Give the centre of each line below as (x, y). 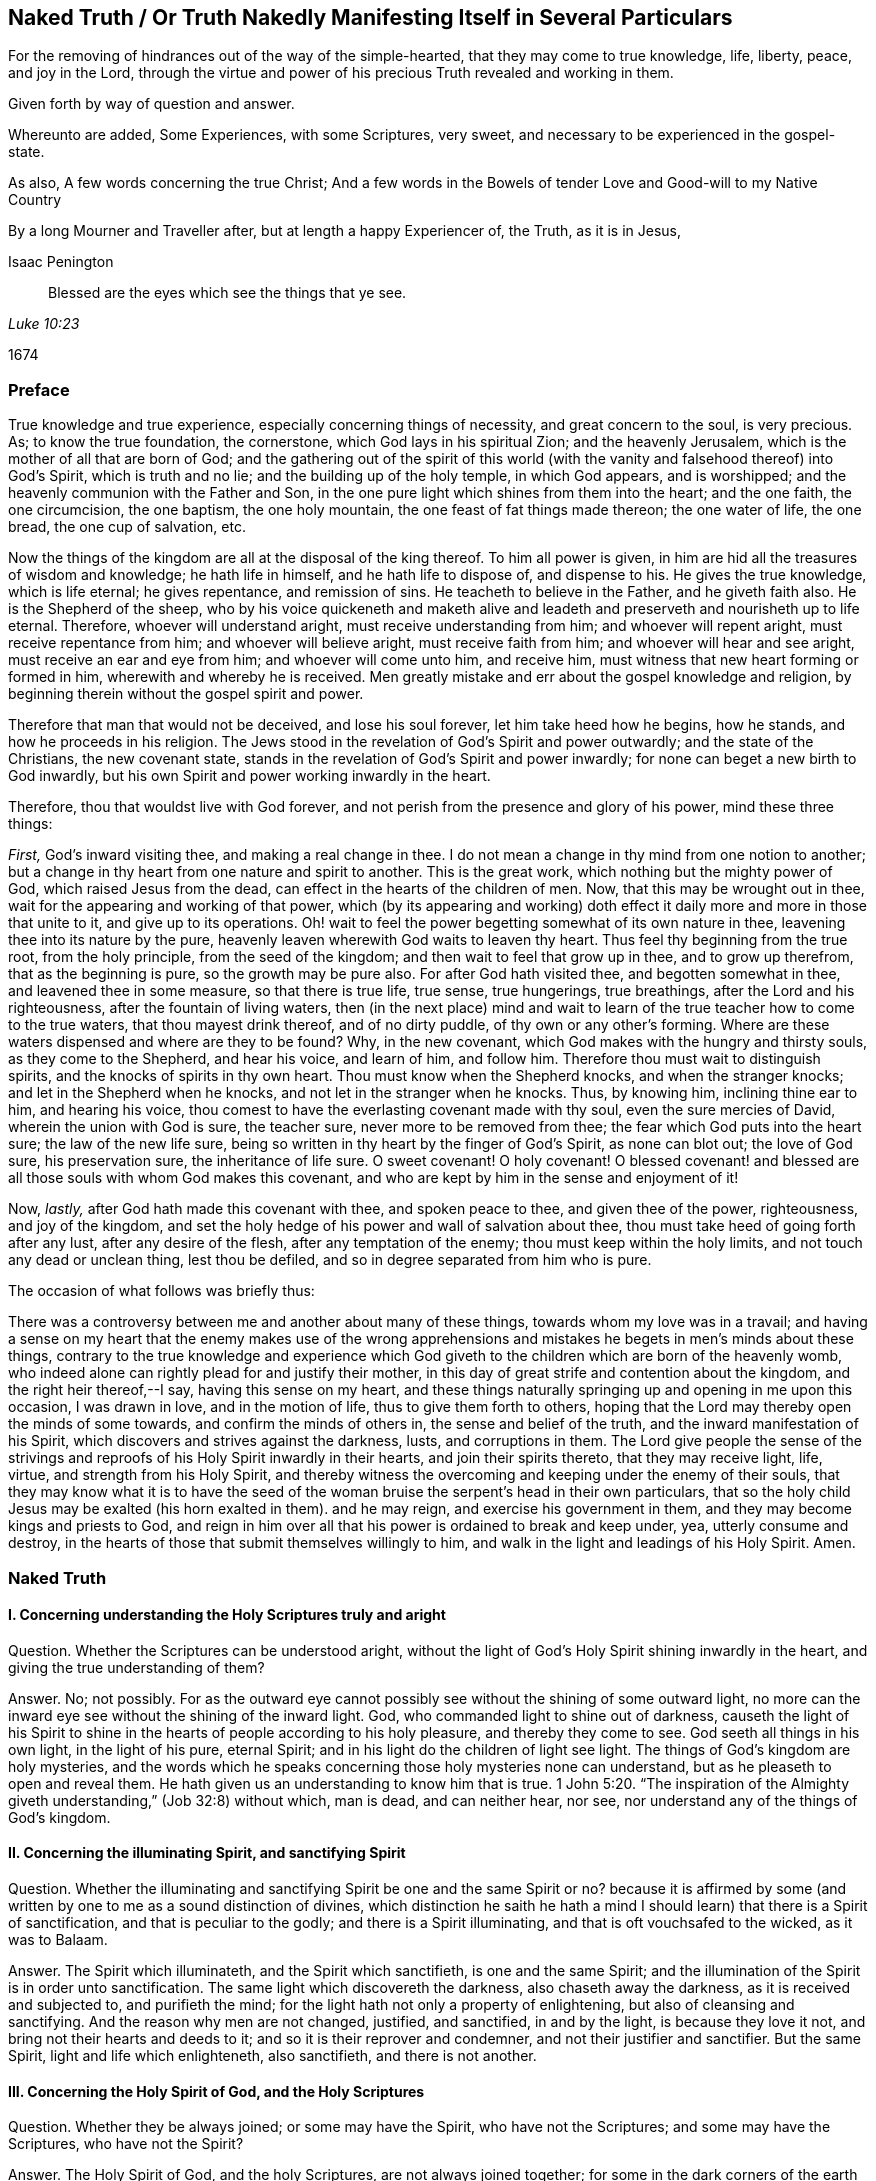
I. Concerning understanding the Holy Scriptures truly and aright (227, 1615)
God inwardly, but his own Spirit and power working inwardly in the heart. (249, 776)
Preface (39, 389)
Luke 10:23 (44, 324)
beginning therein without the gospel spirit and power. (186, 694)
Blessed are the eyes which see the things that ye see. (227, 293)
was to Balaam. (58, 1939)
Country (35, 200)
